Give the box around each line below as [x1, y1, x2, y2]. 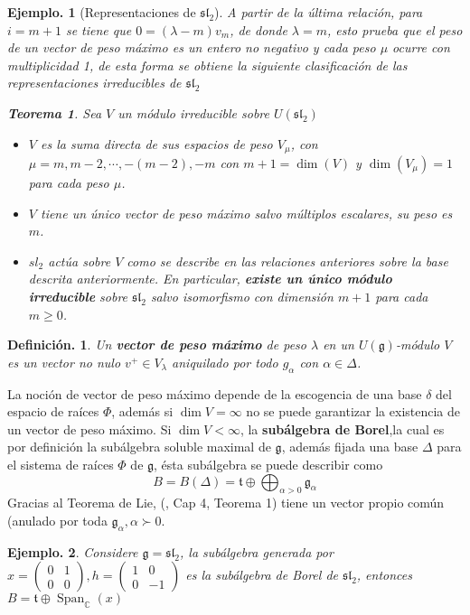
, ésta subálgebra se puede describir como [154, 454, 383, 473]
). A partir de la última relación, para [214, 3, 423, 21]
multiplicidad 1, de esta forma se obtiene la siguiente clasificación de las [7, 55, 408, 74]
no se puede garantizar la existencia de [246, 402, 461, 421]
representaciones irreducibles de [7, 73, 182, 92]
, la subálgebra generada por [180, 542, 334, 561]
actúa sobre [48, 251, 111, 270]
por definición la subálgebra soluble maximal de [7, 437, 271, 456]
